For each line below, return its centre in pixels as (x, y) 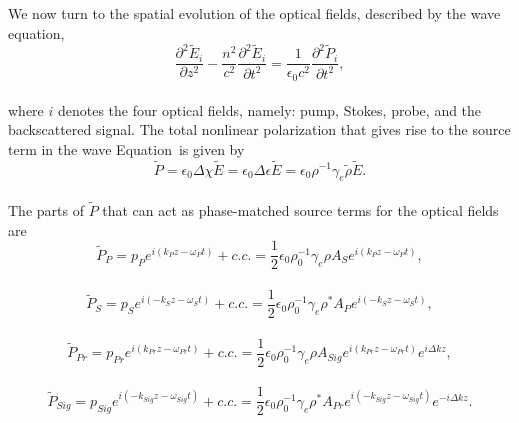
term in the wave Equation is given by (126, 148)
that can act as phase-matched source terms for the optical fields (300, 210)
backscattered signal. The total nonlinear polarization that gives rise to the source (259, 129)
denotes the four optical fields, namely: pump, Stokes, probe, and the (269, 109)
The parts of (46, 210)
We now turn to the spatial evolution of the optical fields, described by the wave (254, 13)
